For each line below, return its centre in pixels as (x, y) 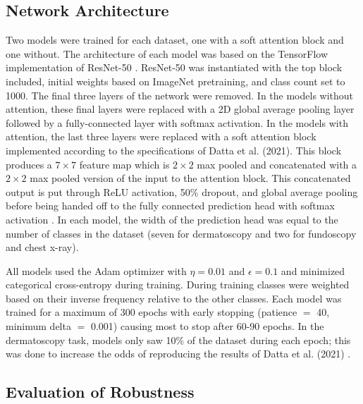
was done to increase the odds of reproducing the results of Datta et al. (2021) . (178, 354)
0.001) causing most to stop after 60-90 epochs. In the (207, 326)
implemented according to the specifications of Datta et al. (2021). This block (174, 150)
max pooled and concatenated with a (277, 164)
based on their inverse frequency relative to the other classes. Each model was (174, 298)
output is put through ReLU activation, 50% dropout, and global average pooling (182, 191)
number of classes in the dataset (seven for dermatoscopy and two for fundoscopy (181, 233)
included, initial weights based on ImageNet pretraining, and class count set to (176, 81)
